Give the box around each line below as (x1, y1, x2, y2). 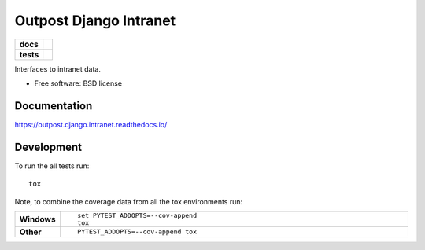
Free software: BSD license (34, 79, 122, 88)
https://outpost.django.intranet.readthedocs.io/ (14, 119, 168, 129)
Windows (19, 213, 56, 224)
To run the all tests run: (14, 161, 90, 171)
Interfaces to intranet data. (14, 64, 102, 74)
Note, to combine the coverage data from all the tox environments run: (14, 197, 243, 206)
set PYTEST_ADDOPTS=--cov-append (77, 211, 197, 219)
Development (14, 140, 83, 153)
